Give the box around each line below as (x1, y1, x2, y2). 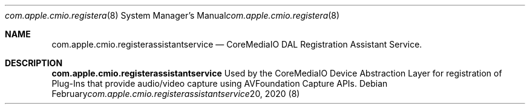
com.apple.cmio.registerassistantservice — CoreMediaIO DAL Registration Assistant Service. (51, 39, 422, 49)
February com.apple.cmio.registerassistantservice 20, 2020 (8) (51, 89, 300, 99)
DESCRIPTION (5, 58, 63, 68)
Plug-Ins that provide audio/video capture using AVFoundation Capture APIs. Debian (51, 78, 388, 89)
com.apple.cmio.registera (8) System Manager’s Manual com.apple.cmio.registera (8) (5, 10, 340, 20)
